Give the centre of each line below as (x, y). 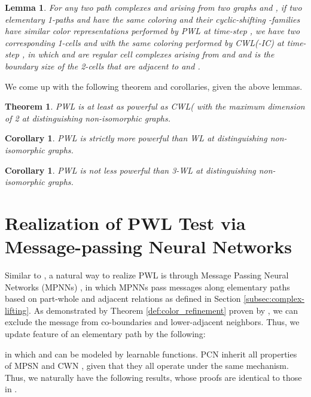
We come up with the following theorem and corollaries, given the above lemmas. (154, 86)
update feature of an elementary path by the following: (105, 334)
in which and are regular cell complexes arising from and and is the (151, 54)
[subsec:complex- (274, 298)
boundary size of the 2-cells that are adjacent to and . (103, 66)
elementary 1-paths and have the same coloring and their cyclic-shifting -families (153, 19)
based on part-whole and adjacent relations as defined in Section (123, 298)
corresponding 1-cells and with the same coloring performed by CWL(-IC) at (144, 42)
